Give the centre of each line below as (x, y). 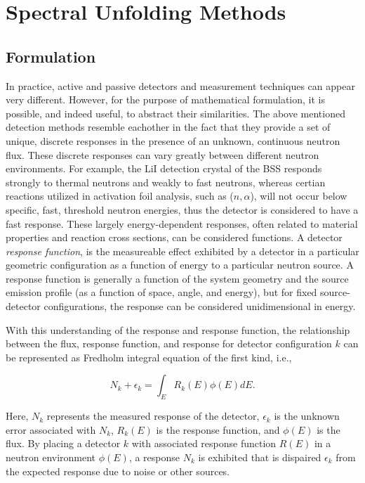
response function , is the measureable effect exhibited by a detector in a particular (182, 251)
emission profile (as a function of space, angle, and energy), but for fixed (161, 292)
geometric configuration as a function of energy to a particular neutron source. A (180, 265)
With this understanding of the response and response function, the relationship (178, 329)
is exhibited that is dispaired (260, 457)
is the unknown (307, 416)
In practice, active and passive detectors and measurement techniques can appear (180, 85)
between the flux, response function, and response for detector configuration (169, 343)
